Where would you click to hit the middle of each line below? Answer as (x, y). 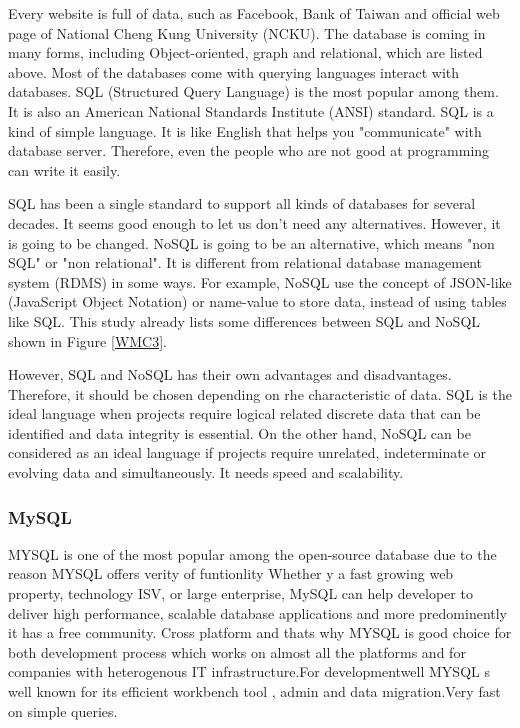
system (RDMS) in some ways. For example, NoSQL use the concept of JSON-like (260, 281)
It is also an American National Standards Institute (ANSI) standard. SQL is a (251, 110)
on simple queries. (63, 710)
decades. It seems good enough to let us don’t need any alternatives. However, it (254, 222)
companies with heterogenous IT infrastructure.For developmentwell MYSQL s (249, 671)
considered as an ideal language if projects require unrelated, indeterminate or (247, 452)
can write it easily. (64, 169)
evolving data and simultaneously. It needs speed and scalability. (206, 472)
